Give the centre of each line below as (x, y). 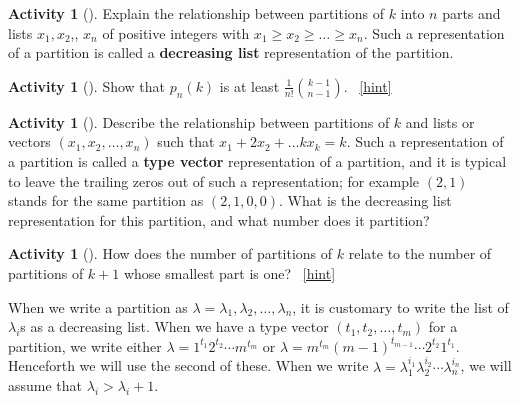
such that (186, 141)
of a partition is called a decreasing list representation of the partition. (231, 52)
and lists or (440, 121)
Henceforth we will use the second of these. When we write (188, 365)
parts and (471, 13)
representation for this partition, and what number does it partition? (219, 219)
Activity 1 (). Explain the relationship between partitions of (196, 13)
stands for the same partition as (106, 200)
